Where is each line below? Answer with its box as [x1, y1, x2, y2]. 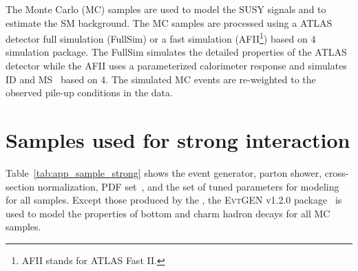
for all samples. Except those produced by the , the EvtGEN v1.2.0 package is [6, 193, 342, 207]
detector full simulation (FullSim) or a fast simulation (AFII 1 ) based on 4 [6, 30, 316, 45]
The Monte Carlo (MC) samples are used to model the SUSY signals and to [6, 2, 326, 16]
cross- [324, 165, 349, 180]
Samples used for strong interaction [6, 126, 350, 153]
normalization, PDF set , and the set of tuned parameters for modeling [37, 179, 339, 193]
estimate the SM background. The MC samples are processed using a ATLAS [6, 15, 333, 30]
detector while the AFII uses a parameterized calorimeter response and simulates [6, 58, 347, 73]
